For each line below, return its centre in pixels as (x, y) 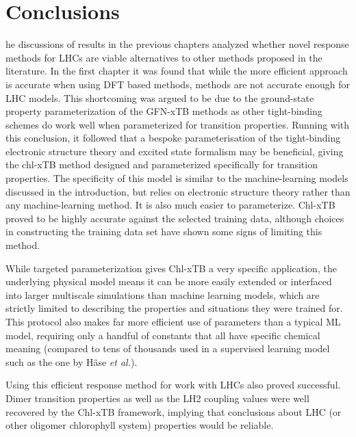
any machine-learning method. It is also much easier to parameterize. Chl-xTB (170, 205)
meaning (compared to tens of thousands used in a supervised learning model (168, 348)
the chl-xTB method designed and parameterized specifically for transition (162, 164)
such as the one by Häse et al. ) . (72, 361)
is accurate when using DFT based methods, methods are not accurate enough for (178, 84)
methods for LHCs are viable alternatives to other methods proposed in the (164, 57)
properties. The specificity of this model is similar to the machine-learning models (177, 178)
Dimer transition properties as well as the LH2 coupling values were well (157, 398)
